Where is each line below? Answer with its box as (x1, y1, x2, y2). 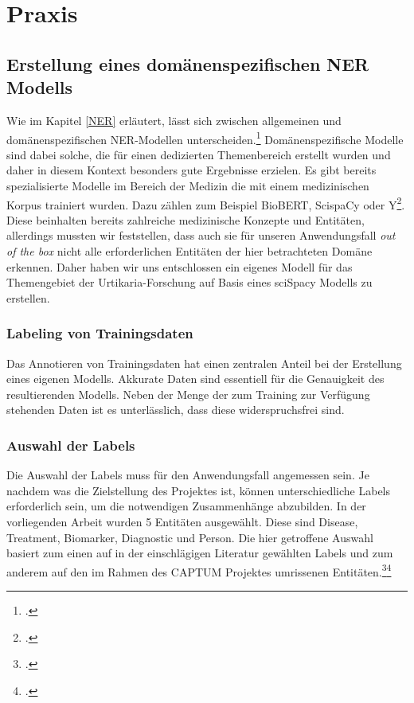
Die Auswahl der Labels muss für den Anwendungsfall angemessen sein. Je (6, 467, 369, 483)
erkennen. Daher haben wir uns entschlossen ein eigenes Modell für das (6, 258, 353, 275)
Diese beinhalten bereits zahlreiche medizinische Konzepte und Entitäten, (6, 211, 365, 228)
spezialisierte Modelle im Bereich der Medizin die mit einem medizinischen (6, 178, 369, 193)
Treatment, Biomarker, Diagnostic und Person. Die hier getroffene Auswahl (6, 529, 373, 545)
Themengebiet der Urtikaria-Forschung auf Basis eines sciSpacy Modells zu (6, 274, 373, 291)
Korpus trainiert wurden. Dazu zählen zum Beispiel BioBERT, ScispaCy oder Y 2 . (6, 193, 405, 213)
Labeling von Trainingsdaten (6, 323, 193, 343)
